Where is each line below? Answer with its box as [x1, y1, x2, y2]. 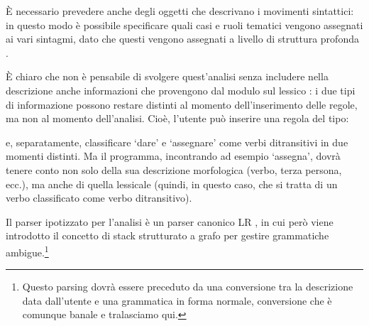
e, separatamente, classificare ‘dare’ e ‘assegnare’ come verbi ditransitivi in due [6, 134, 348, 149]
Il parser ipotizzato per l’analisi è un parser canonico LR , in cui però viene [6, 214, 334, 229]
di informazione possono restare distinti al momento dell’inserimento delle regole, [6, 97, 358, 112]
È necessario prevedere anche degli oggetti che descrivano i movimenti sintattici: [6, 4, 354, 18]
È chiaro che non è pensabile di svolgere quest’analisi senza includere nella [6, 69, 329, 84]
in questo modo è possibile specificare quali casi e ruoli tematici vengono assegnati [6, 17, 363, 32]
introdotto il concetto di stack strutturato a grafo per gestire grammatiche [6, 228, 329, 243]
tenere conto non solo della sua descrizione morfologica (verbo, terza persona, [6, 162, 342, 177]
